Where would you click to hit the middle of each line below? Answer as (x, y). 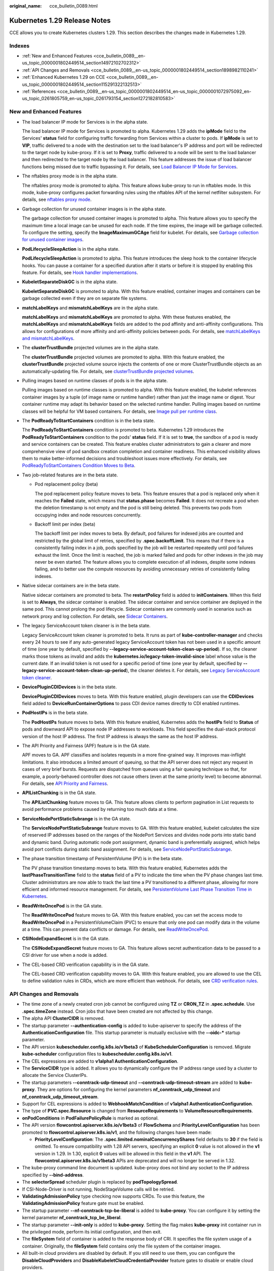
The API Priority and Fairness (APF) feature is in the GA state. (86, 746)
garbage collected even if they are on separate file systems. (85, 298)
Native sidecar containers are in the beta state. (71, 586)
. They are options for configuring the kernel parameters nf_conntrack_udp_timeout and (128, 1090)
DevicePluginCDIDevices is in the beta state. (70, 687)
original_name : (26, 6)
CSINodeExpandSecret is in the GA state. (66, 939)
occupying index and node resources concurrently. (88, 515)
